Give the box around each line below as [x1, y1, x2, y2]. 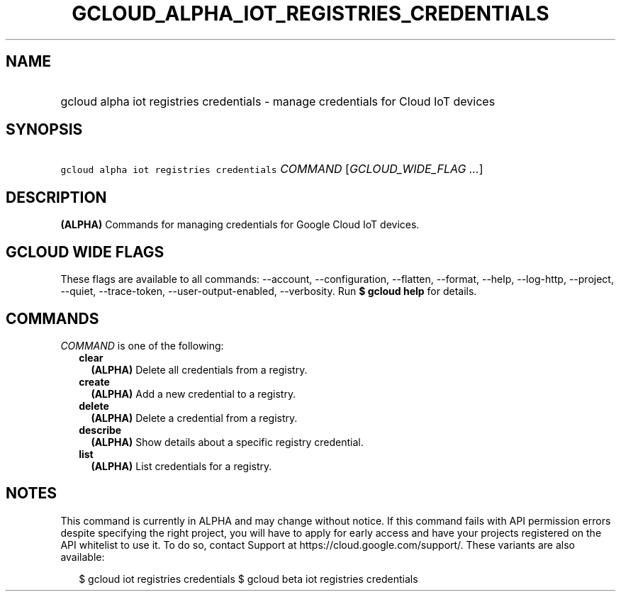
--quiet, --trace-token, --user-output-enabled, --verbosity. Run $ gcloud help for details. [60, 285, 477, 298]
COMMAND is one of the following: [60, 339, 224, 352]
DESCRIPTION [6, 188, 107, 206]
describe [79, 423, 122, 436]
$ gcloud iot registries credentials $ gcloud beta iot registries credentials [79, 572, 418, 585]
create [79, 375, 110, 388]
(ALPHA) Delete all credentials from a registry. [91, 363, 308, 376]
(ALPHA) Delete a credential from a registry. [91, 411, 298, 424]
